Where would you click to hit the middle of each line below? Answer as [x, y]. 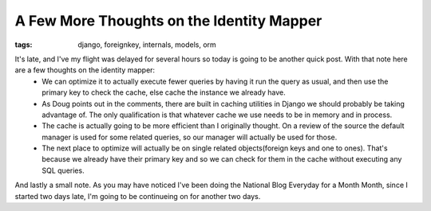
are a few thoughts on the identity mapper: [85, 70]
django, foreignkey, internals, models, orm [147, 45]
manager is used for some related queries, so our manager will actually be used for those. [190, 137]
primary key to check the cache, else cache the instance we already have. [164, 92]
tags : [24, 45]
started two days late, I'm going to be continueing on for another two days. [138, 196]
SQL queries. [63, 170]
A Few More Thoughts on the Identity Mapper [168, 21]
